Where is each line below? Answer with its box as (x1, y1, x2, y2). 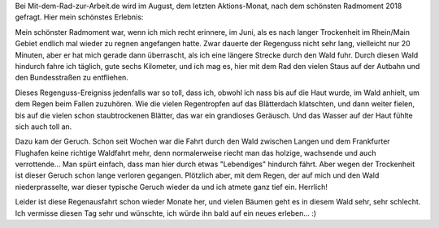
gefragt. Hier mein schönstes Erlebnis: (15, 12, 144, 22)
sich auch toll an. (15, 122, 72, 131)
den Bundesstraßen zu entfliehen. (15, 73, 129, 83)
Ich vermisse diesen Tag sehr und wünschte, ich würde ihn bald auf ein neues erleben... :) (15, 208, 317, 218)
